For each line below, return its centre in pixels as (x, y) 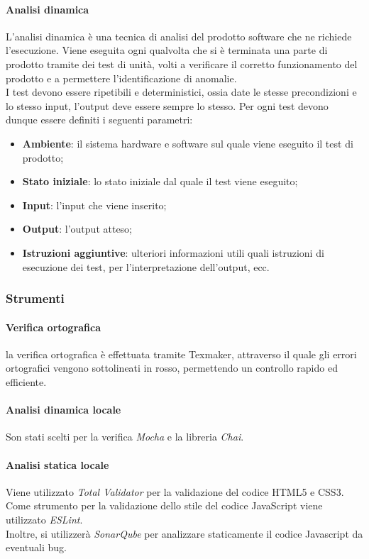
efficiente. (26, 381)
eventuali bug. (36, 547)
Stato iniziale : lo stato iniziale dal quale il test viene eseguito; (160, 181)
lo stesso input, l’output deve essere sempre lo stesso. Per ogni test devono (167, 105)
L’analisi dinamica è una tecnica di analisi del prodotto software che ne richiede (179, 36)
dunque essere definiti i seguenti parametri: (99, 120)
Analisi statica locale (57, 464)
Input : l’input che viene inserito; (94, 205)
